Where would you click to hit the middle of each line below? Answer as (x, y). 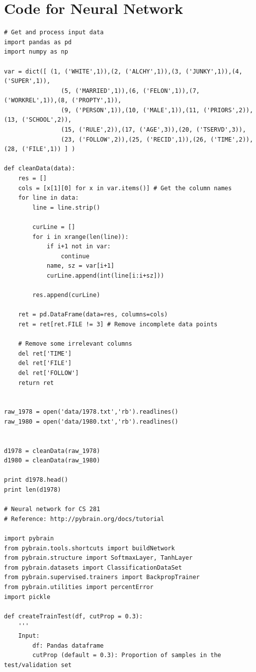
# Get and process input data (54, 33)
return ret (36, 383)
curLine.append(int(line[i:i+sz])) (105, 275)
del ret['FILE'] (45, 363)
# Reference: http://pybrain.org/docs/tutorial (84, 519)
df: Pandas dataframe (68, 645)
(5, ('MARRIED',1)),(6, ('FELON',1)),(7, (130, 91)
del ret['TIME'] (45, 353)
